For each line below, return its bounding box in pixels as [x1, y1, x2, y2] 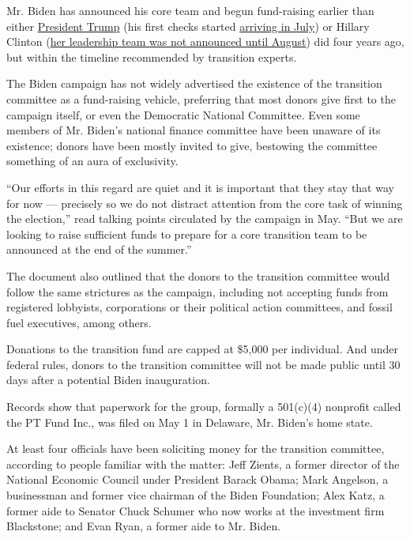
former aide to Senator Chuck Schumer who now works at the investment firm [6, 502, 385, 518]
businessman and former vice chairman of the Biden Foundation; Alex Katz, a [6, 487, 385, 503]
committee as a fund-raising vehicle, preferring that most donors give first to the [6, 90, 396, 107]
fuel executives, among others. [6, 314, 152, 330]
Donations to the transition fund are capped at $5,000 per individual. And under [6, 341, 399, 357]
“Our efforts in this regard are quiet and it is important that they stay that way [6, 179, 394, 195]
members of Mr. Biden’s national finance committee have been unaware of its [6, 122, 381, 138]
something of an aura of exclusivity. [6, 153, 179, 169]
